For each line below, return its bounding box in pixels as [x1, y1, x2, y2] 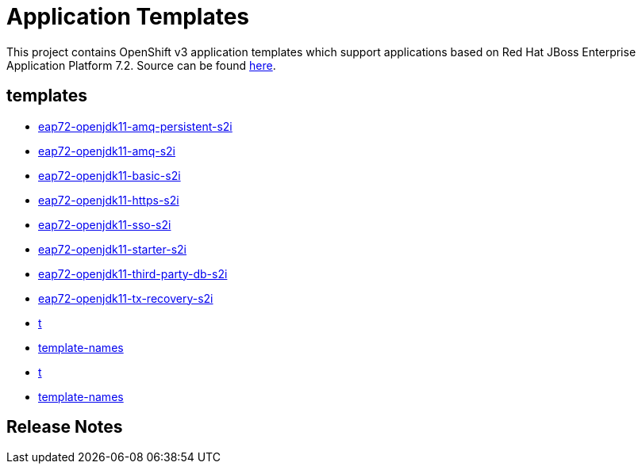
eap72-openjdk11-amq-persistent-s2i [38, 119, 233, 133]
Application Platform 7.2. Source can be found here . [6, 58, 276, 72]
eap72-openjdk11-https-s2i [38, 193, 179, 207]
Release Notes [6, 417, 123, 438]
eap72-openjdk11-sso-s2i [38, 217, 171, 231]
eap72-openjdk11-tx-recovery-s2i [38, 291, 213, 305]
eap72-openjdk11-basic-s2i [38, 168, 181, 182]
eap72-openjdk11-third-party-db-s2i [38, 266, 228, 281]
